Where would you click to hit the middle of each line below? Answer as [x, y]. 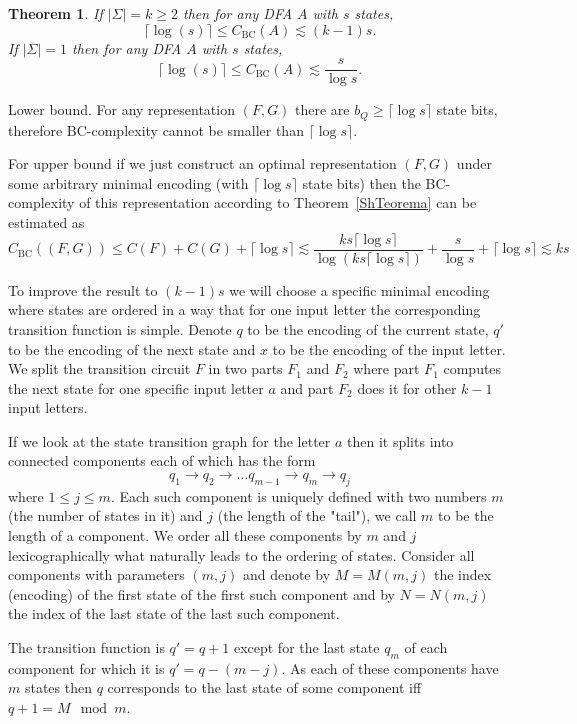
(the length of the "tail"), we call [317, 515]
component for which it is [86, 667]
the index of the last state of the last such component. [174, 613]
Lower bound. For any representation [121, 109]
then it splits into [400, 440]
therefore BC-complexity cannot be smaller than [156, 129]
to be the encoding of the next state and [132, 348]
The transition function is [86, 647]
